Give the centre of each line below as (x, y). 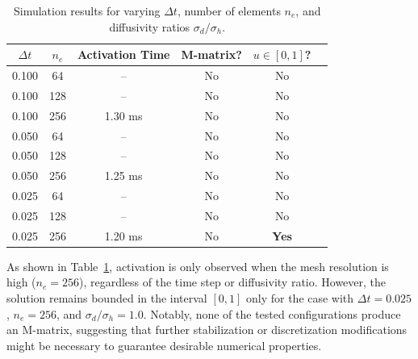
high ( (21, 282)
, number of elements (229, 10)
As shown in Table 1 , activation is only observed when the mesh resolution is (198, 266)
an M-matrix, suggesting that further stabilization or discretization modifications (207, 330)
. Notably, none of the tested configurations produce (272, 313)
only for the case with (300, 298)
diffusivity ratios (150, 26)
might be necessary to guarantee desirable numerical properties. (164, 345)
